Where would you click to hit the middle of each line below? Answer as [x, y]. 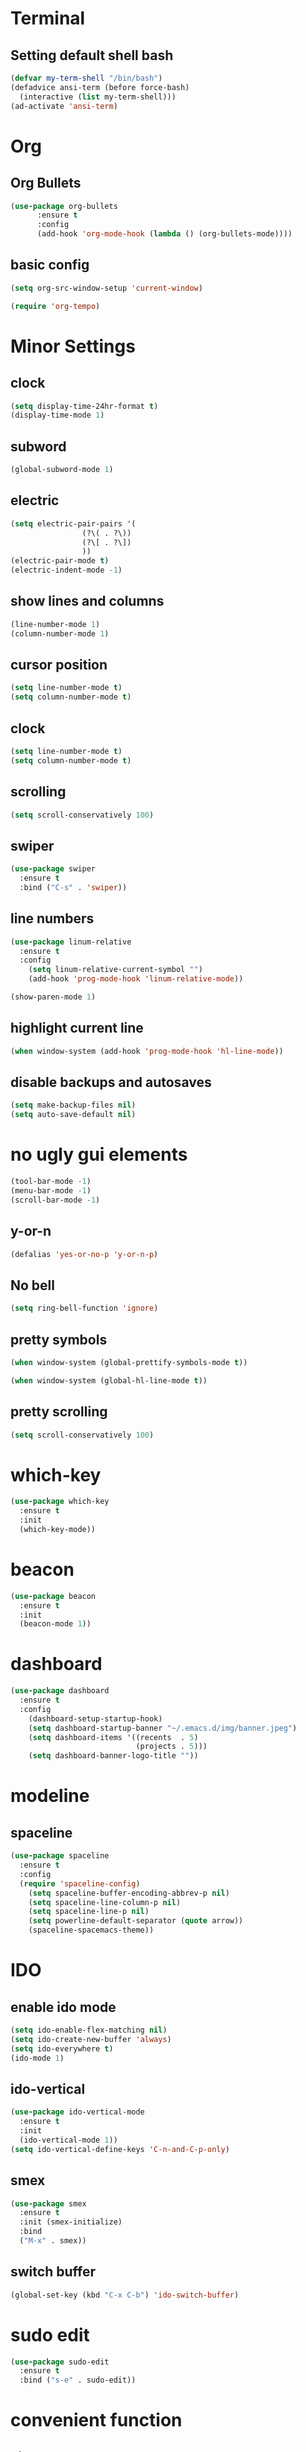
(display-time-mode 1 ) [57, 415]
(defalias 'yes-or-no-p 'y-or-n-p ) [84, 1254]
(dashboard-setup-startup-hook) [95, 1718]
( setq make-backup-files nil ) [73, 1105]
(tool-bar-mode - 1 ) [51, 1182]
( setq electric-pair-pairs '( [73, 523]
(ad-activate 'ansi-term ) [64, 106]
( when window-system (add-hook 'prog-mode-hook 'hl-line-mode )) [147, 1051]
